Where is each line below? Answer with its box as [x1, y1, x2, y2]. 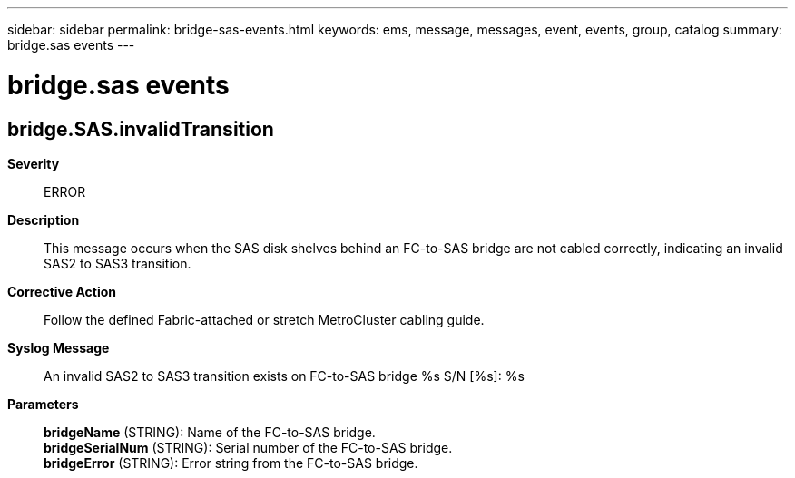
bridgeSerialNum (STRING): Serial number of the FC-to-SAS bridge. [44, 439, 453, 455]
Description [7, 211, 80, 228]
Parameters [7, 395, 79, 412]
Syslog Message [7, 339, 110, 356]
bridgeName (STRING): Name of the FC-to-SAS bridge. [44, 424, 376, 440]
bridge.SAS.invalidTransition [7, 117, 274, 141]
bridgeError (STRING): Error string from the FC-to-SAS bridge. [44, 454, 418, 471]
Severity [7, 155, 60, 171]
